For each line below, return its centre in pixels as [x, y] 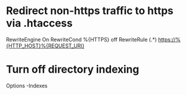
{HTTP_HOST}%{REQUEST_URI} [45, 46]
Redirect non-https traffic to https [90, 11]
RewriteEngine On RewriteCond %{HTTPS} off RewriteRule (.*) [82, 39]
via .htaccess [39, 23]
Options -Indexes [27, 86]
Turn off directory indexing [72, 69]
